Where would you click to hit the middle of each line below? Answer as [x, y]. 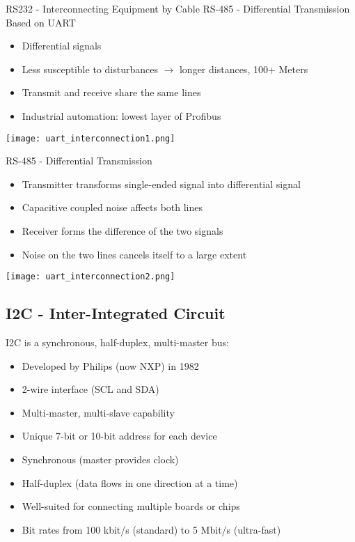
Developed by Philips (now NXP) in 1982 [110, 365]
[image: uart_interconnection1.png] [90, 138]
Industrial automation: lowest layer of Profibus [121, 115]
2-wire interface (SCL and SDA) [90, 389]
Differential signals [62, 46]
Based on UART [41, 22]
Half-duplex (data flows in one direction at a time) [130, 482]
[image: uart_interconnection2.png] [90, 277]
